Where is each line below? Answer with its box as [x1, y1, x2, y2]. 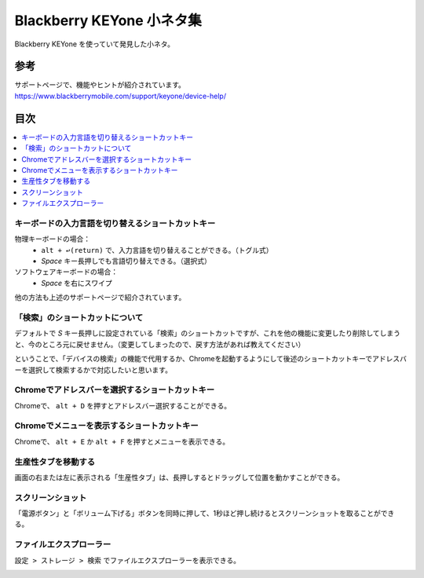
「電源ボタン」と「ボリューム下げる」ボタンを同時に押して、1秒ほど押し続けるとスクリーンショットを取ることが [14, 509, 381, 518]
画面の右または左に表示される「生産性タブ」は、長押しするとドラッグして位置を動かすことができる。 [14, 472, 345, 482]
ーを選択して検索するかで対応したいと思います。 [14, 365, 173, 375]
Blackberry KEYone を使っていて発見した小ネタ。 [14, 39, 175, 49]
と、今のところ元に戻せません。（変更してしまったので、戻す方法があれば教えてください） [14, 339, 305, 349]
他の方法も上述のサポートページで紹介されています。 [14, 293, 186, 302]
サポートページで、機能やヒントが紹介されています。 [14, 80, 186, 90]
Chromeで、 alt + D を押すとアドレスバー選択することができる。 [14, 401, 232, 410]
